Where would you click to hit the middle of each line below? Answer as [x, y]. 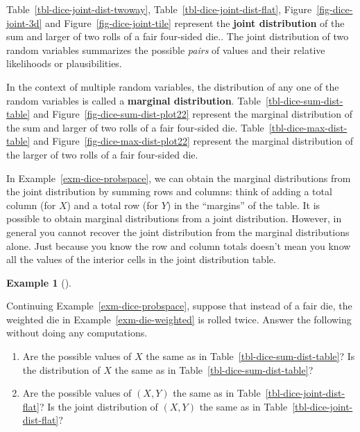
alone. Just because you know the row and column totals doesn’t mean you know [179, 245]
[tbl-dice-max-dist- [308, 127]
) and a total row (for [113, 205]
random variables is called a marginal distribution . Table [134, 100]
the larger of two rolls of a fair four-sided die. [102, 154]
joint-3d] [24, 22]
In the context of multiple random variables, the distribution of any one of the [173, 86]
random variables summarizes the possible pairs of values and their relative [166, 49]
